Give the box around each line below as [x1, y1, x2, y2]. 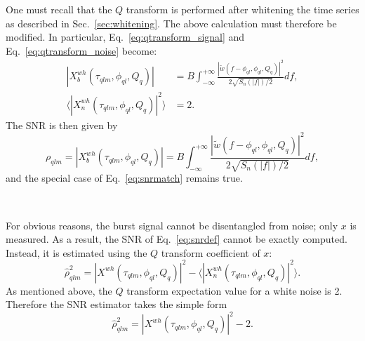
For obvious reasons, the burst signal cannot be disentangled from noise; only [6, 218, 338, 232]
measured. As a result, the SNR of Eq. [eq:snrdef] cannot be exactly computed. [6, 232, 347, 246]
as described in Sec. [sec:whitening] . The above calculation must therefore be [6, 15, 337, 30]
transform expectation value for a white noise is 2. [126, 283, 343, 297]
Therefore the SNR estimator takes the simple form [6, 297, 227, 312]
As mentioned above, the [6, 283, 112, 297]
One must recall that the [6, 2, 112, 16]
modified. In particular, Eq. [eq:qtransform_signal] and [6, 29, 245, 44]
